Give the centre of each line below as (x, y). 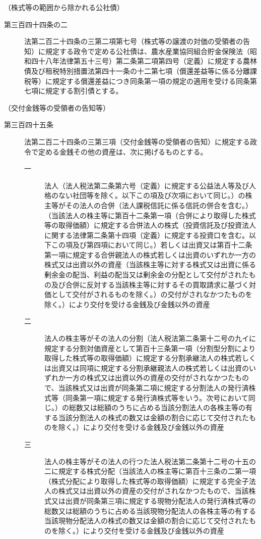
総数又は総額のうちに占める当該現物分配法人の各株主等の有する (150, 510)
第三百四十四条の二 (36, 24)
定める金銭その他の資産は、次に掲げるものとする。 (123, 151)
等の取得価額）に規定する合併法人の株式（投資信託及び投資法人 (150, 225)
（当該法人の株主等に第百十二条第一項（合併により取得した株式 (150, 215)
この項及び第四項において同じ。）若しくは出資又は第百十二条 (152, 245)
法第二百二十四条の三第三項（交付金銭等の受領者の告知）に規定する (137, 141)
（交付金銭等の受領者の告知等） (57, 107)
